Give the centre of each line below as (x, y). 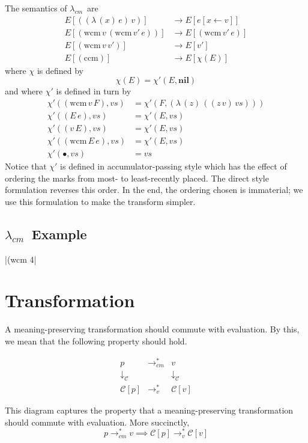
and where (24, 91)
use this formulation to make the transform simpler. (100, 201)
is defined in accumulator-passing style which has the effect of (174, 166)
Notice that (26, 166)
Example (59, 234)
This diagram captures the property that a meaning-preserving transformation (149, 410)
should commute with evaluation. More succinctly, (97, 422)
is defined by (60, 70)
